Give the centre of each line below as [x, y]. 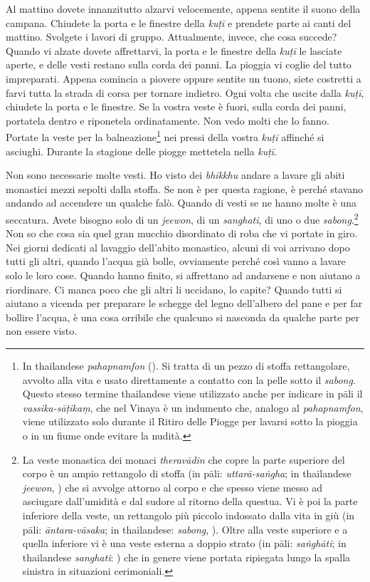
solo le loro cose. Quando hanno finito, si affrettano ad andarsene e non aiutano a [183, 275]
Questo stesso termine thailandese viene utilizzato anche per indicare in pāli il [192, 394]
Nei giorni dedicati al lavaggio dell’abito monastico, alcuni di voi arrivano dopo [178, 247]
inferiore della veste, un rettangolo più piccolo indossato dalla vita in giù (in [189, 515]
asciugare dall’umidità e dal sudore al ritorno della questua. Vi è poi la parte [190, 501]
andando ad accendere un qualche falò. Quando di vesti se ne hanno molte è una [181, 203]
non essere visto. [42, 331]
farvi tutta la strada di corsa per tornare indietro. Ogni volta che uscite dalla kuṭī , [185, 92]
